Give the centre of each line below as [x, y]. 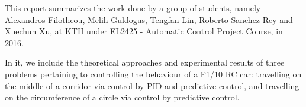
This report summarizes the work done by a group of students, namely [133, 8]
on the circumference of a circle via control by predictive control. [122, 97]
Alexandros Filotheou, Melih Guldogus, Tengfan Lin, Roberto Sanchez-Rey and [149, 19]
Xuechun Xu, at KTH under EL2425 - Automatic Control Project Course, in [144, 31]
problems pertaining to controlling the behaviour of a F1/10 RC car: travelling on [153, 74]
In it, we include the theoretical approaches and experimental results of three [145, 62]
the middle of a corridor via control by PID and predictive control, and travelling [152, 85]
